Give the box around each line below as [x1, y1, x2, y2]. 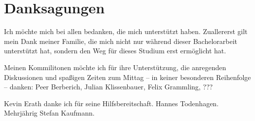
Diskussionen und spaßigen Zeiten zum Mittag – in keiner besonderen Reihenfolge [4, 72, 251, 82]
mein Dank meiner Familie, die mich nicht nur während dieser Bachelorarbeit [4, 36, 238, 46]
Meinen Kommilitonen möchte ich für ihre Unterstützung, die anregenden [4, 62, 226, 72]
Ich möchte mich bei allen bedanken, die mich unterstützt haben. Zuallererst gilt [4, 26, 248, 37]
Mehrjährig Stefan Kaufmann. [4, 108, 95, 118]
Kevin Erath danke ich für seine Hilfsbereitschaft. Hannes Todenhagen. [4, 98, 219, 108]
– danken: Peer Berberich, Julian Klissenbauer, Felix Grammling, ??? [4, 81, 213, 92]
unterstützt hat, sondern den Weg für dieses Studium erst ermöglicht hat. [4, 45, 226, 56]
